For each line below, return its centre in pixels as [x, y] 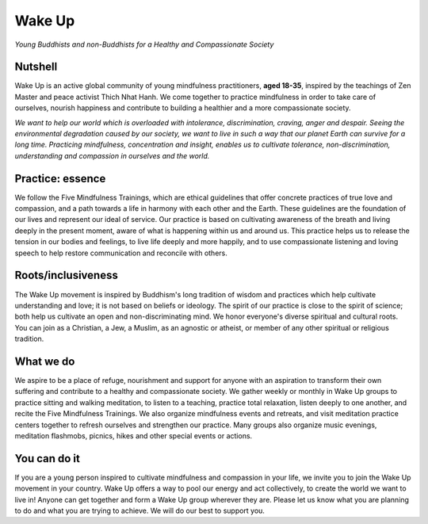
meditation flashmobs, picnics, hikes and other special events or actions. [134, 435]
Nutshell [36, 67]
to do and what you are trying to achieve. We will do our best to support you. [140, 511]
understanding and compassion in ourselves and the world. [112, 155]
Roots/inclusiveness [66, 275]
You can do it [48, 459]
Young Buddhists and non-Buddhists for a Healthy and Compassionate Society [144, 44]
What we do [45, 361]
